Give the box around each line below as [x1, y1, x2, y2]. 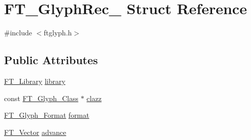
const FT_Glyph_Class [4, 92, 78, 103]
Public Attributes [4, 52, 98, 68]
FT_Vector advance [4, 126, 66, 137]
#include [4, 27, 32, 38]
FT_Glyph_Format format [4, 110, 90, 120]
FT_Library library [4, 75, 66, 86]
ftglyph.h [44, 27, 72, 38]
